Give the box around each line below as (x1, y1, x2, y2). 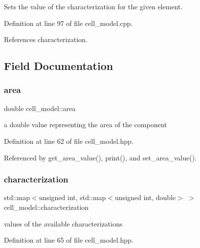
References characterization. (4, 34, 88, 45)
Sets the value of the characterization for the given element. (4, 1, 183, 11)
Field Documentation (4, 58, 113, 73)
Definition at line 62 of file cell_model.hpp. (4, 135, 133, 146)
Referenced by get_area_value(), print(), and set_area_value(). (4, 152, 197, 162)
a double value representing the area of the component (4, 119, 167, 130)
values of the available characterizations (4, 218, 123, 228)
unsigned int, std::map (39, 192, 106, 203)
